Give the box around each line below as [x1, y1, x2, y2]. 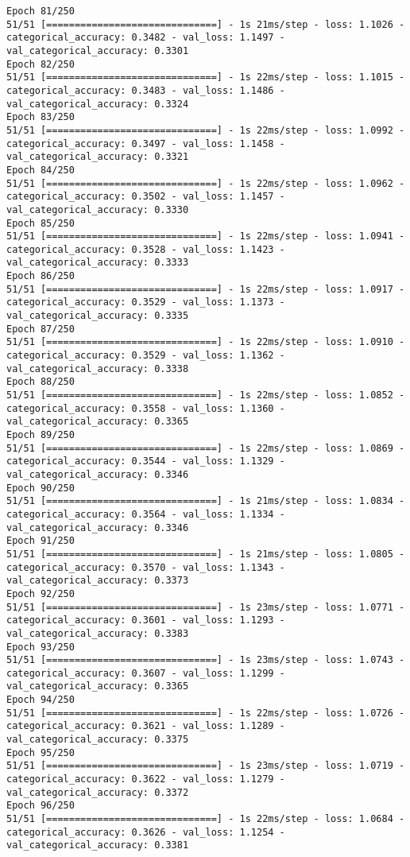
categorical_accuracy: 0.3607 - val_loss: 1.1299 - [6, 667, 285, 679]
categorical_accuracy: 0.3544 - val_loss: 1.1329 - [6, 456, 285, 467]
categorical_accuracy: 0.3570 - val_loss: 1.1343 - [6, 561, 285, 573]
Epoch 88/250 [6, 376, 75, 388]
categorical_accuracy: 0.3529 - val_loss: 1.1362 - [6, 350, 285, 362]
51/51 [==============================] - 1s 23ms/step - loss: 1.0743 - [6, 654, 405, 666]
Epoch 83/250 [6, 111, 75, 123]
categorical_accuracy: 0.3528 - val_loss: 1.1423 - [6, 243, 285, 255]
